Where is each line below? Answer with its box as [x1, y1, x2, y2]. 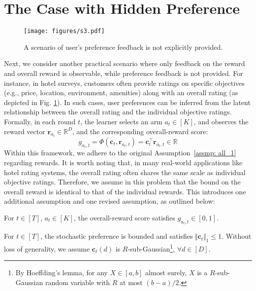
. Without [222, 231, 252, 241]
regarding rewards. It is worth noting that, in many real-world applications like [4, 157, 243, 167]
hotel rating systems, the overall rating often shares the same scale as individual [4, 167, 246, 177]
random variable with [45, 277, 110, 288]
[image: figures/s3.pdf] [24, 28, 105, 35]
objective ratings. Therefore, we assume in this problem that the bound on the [4, 177, 241, 187]
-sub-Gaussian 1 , [128, 242, 175, 254]
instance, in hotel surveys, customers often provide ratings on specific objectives [4, 77, 245, 88]
